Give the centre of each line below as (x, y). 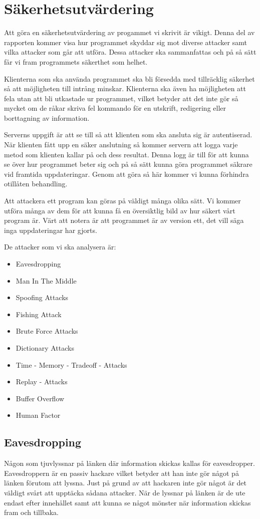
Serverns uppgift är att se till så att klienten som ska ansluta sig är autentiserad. (128, 135)
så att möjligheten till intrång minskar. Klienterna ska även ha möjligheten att (125, 88)
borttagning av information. (47, 117)
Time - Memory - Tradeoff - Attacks (71, 364)
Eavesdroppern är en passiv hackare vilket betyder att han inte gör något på (121, 473)
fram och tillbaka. (31, 512)
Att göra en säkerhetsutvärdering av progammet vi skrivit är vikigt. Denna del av (129, 32)
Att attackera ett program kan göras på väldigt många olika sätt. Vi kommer (122, 201)
